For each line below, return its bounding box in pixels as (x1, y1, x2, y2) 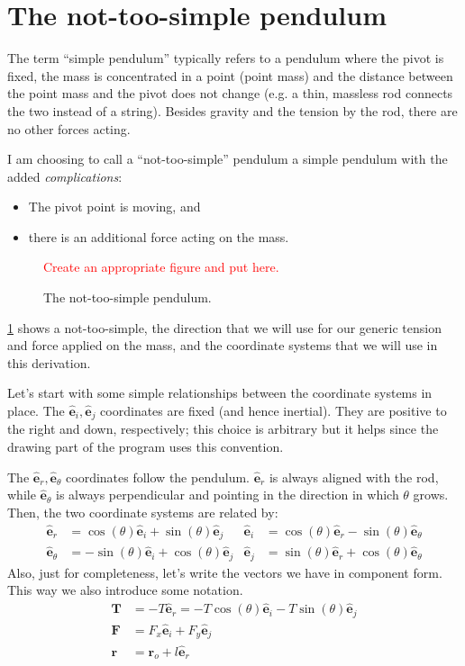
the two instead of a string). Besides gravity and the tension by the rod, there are (7, 101, 458, 120)
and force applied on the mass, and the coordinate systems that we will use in (7, 336, 438, 355)
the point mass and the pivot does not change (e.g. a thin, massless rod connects (7, 84, 453, 103)
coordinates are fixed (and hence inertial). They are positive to (100, 401, 447, 420)
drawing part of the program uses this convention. (7, 437, 284, 456)
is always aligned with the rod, (269, 467, 439, 486)
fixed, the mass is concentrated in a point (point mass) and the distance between (7, 66, 453, 85)
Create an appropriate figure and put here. (43, 257, 279, 276)
